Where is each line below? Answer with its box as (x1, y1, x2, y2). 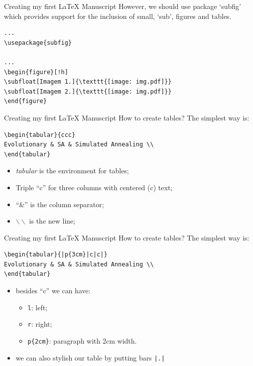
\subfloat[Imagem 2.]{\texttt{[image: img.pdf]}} (4, 88, 172, 95)
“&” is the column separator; (15, 199, 104, 209)
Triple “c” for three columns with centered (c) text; (15, 182, 173, 192)
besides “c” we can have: (15, 285, 91, 296)
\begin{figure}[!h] (4, 68, 68, 76)
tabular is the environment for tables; (15, 165, 129, 176)
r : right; (27, 319, 52, 329)
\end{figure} (4, 98, 47, 105)
